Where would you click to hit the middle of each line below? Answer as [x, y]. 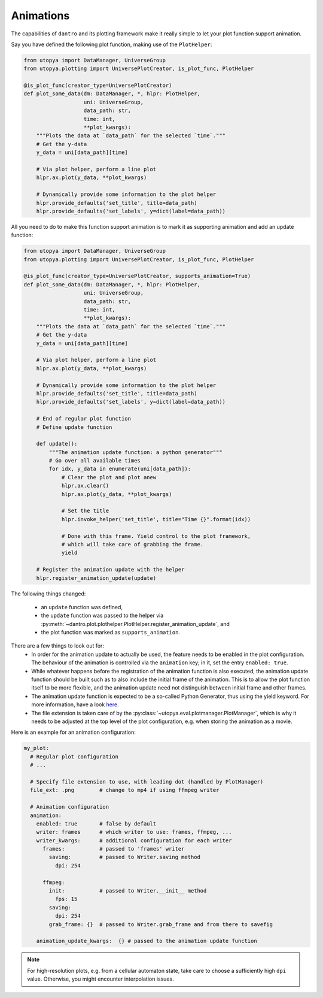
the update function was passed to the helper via [102, 616]
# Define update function [74, 427]
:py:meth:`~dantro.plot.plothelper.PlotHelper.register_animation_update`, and [135, 624]
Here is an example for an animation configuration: [73, 732]
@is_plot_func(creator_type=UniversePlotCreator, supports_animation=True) [137, 276]
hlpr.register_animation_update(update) [96, 578]
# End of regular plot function [84, 419]
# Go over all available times [95, 461]
